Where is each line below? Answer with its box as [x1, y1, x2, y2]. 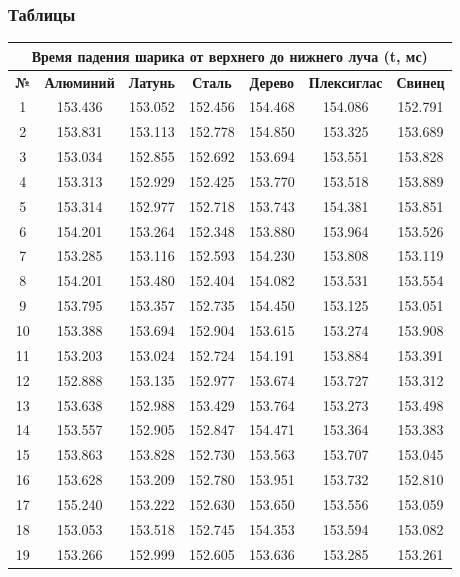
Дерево [249, 71, 295, 92]
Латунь [128, 71, 175, 92]
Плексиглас [308, 71, 383, 92]
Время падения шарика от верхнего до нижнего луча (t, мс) [31, 45, 428, 66]
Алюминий [44, 71, 115, 92]
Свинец [396, 71, 445, 92]
